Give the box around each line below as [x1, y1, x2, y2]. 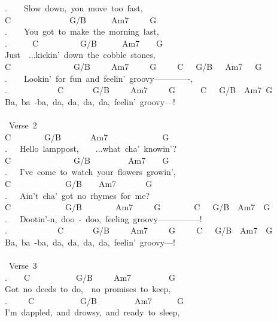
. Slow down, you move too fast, [5, 2, 143, 14]
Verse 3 [8, 259, 37, 272]
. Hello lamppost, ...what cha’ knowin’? [5, 142, 177, 155]
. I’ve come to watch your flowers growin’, [5, 165, 176, 178]
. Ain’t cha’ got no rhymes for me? [5, 189, 150, 201]
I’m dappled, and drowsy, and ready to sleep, [5, 306, 180, 318]
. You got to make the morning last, [5, 25, 159, 38]
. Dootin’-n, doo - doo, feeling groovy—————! [5, 212, 202, 225]
